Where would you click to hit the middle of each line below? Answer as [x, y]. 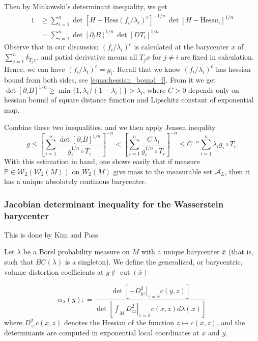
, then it [237, 171]
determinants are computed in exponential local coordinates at [102, 332]
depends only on [214, 89]
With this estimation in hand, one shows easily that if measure [102, 161]
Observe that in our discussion [52, 47]
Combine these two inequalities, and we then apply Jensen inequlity [110, 127]
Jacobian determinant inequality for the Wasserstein [114, 204]
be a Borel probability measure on [76, 252]
